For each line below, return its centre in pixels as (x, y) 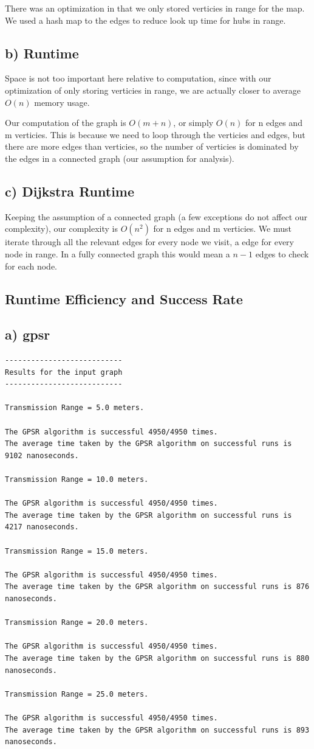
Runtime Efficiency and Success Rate (124, 298)
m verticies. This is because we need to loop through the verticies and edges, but (155, 134)
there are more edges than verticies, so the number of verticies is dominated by (152, 146)
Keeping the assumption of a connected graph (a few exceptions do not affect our (156, 216)
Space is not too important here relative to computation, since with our (138, 78)
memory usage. (62, 102)
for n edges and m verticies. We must (222, 228)
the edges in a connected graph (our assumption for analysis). (120, 158)
